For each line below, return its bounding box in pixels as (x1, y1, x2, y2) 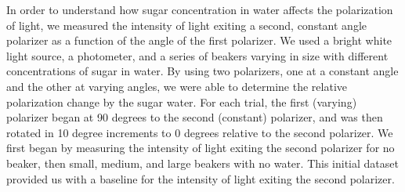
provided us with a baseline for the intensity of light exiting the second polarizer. (6, 170, 395, 187)
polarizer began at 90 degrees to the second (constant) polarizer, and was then (6, 109, 383, 125)
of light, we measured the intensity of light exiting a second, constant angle (6, 16, 367, 33)
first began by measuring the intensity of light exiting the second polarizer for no (6, 139, 395, 156)
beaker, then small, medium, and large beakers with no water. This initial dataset (6, 154, 399, 171)
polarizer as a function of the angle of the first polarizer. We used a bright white (6, 32, 392, 49)
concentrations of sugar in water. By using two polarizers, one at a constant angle (6, 63, 399, 79)
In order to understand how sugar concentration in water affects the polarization (6, 2, 393, 17)
